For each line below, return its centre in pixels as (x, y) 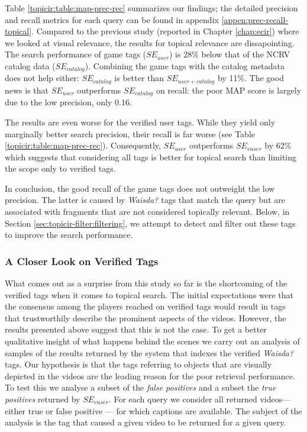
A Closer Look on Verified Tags (82, 261)
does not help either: (42, 78)
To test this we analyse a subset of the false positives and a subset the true (140, 387)
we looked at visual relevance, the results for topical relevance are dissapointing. (150, 42)
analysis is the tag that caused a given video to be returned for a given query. (146, 422)
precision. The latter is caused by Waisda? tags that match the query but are (145, 200)
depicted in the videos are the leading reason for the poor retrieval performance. (150, 375)
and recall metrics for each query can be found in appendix (112, 19)
